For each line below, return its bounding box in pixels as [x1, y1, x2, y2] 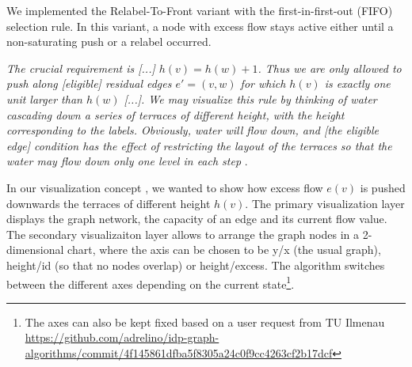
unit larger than [6, 90, 82, 107]
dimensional [6, 241, 64, 258]
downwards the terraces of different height [6, 195, 211, 211]
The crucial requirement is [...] [6, 59, 155, 76]
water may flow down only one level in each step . [6, 153, 248, 169]
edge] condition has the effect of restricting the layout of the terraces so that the [6, 137, 392, 153]
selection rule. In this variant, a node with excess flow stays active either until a [6, 17, 394, 34]
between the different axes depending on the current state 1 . [6, 273, 295, 292]
